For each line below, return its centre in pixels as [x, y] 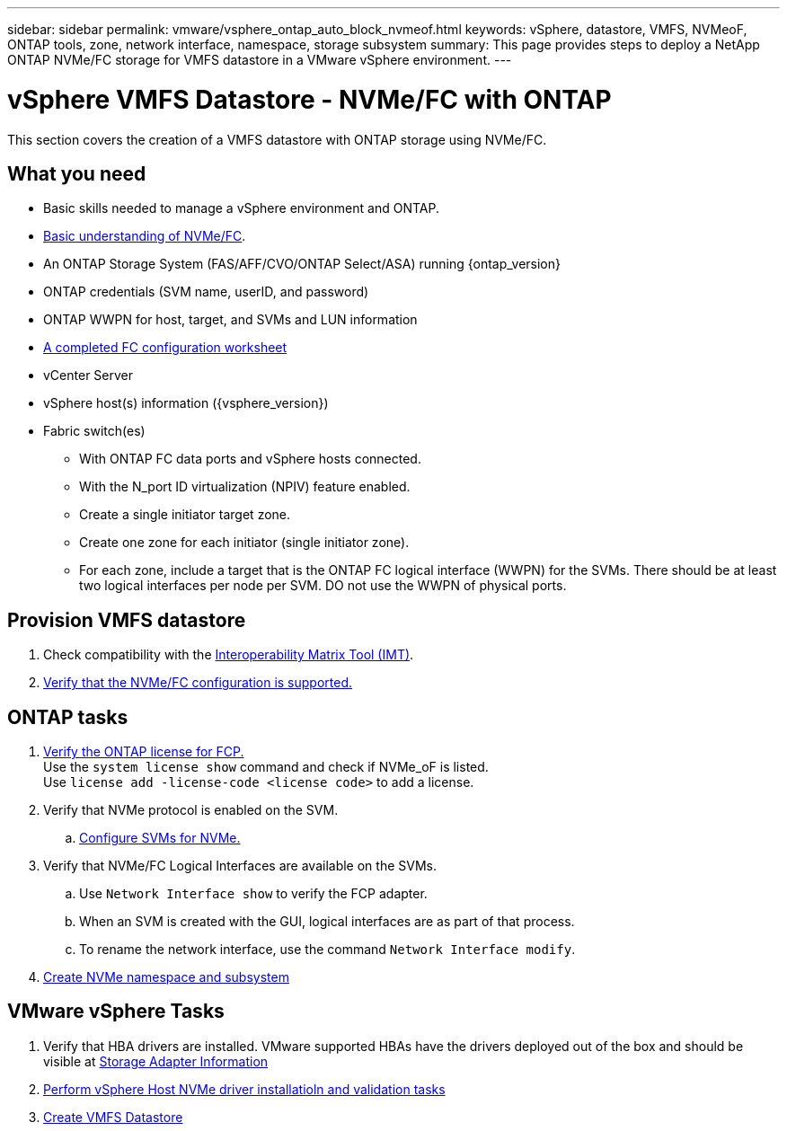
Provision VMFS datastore [127, 620]
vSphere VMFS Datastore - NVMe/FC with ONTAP [309, 99]
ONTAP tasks [68, 717]
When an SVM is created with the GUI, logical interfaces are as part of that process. [327, 922]
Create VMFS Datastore [113, 1117]
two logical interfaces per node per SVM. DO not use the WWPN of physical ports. [323, 586]
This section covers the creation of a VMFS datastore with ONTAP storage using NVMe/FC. [277, 139]
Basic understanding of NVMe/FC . [145, 236]
